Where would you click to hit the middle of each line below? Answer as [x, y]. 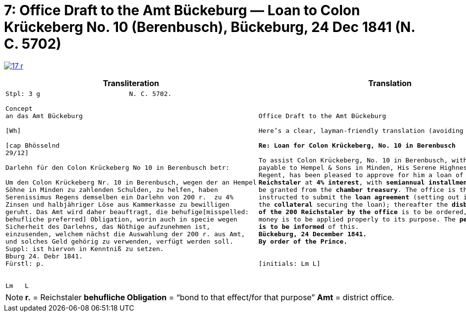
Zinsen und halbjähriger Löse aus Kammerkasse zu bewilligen [117, 204]
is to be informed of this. [309, 226]
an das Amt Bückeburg [44, 116]
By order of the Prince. [303, 241]
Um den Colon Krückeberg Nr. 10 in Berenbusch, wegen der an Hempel [131, 182]
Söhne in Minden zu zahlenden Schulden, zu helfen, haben [112, 190]
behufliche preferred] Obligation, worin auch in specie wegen [121, 219]
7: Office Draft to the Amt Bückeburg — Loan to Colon [182, 10]
